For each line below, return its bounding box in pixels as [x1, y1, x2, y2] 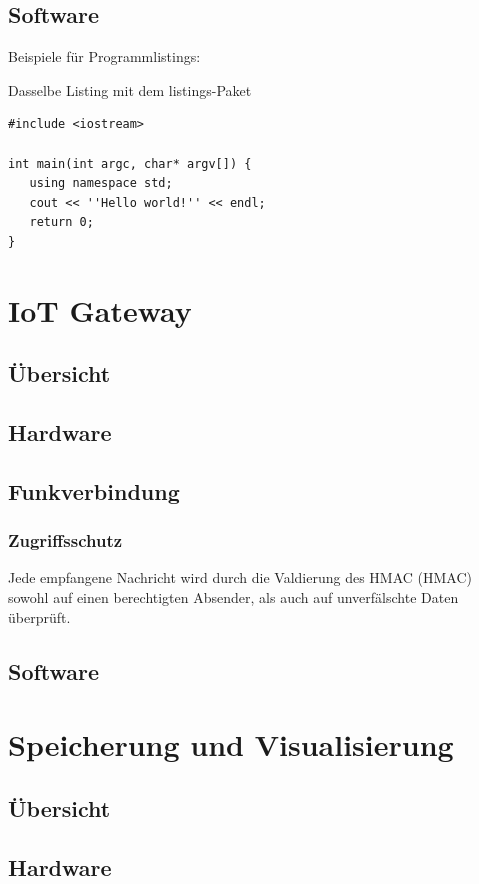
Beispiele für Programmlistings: [8, 46, 201, 67]
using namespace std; [29, 176, 173, 191]
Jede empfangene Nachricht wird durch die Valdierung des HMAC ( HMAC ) [8, 567, 473, 588]
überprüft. [8, 606, 71, 627]
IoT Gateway [8, 289, 192, 330]
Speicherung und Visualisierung [8, 724, 454, 765]
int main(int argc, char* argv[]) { [8, 156, 252, 171]
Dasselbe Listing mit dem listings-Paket [8, 79, 252, 100]
